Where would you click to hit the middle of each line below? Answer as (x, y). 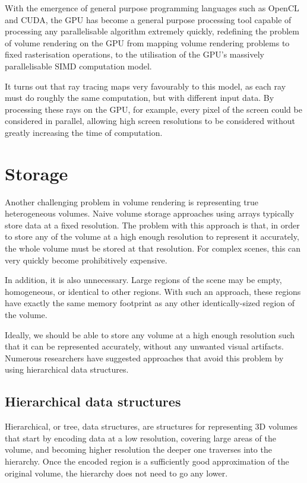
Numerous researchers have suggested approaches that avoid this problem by (144, 358)
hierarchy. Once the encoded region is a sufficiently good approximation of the (147, 461)
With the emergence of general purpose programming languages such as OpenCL (152, 8)
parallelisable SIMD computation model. (78, 66)
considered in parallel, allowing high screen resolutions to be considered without (150, 121)
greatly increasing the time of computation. (84, 132)
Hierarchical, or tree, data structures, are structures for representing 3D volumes (151, 426)
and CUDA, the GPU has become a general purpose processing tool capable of (148, 19)
